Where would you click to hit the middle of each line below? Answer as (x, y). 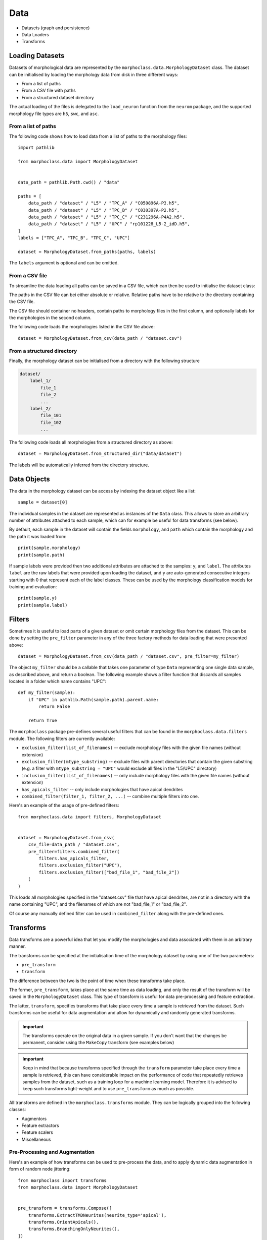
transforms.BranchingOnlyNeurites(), (74, 1229)
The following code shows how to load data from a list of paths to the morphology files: (98, 136)
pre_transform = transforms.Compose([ (65, 1208)
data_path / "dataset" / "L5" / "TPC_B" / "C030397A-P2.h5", (104, 210)
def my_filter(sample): (47, 693)
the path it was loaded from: (38, 536)
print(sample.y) (38, 598)
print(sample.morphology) (49, 548)
